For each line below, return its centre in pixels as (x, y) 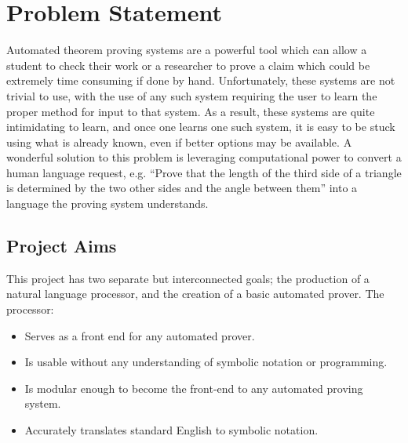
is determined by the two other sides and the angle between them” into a (182, 188)
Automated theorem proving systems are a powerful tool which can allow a (187, 50)
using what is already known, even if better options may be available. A (179, 142)
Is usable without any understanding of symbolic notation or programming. (206, 362)
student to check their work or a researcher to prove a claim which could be (188, 65)
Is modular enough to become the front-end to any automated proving (194, 388)
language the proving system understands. (107, 203)
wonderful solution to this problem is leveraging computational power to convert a (204, 157)
